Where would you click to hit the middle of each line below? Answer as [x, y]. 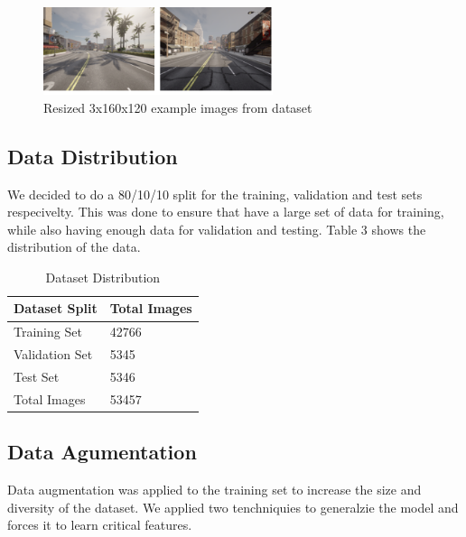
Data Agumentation [102, 452]
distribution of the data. [74, 247]
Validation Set [53, 354]
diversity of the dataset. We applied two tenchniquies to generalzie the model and [233, 507]
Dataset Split [56, 308]
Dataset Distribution [103, 277]
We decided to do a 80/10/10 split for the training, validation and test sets [215, 194]
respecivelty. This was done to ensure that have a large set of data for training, [226, 212]
